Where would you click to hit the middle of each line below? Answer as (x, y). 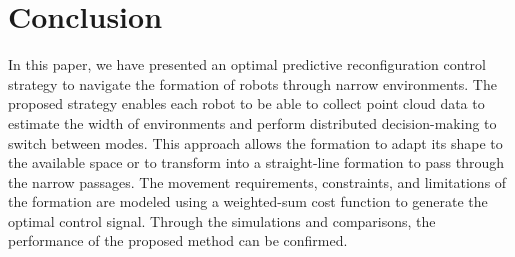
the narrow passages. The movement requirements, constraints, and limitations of (257, 181)
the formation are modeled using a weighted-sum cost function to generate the (248, 201)
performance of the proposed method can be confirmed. (178, 240)
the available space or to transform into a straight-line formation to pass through (256, 162)
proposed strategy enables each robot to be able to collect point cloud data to (246, 103)
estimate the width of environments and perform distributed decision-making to (252, 122)
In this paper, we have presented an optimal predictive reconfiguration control (247, 64)
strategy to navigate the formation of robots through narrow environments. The (252, 83)
